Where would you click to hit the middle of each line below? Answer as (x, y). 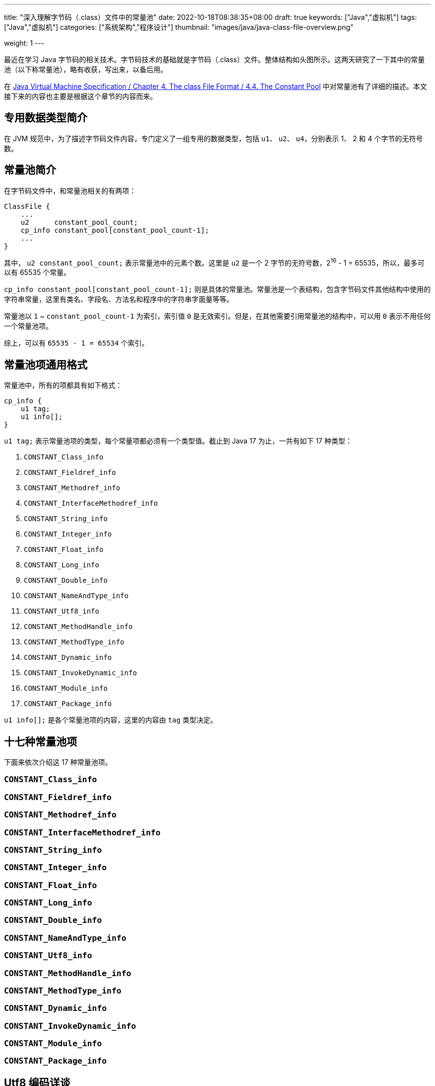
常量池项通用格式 (46, 364)
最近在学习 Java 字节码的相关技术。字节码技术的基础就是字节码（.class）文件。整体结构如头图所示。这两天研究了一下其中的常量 (215, 59)
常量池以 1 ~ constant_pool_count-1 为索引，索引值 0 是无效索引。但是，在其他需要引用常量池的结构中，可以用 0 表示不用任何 (217, 316)
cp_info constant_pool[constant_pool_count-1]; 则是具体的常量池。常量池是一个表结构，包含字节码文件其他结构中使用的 (217, 289)
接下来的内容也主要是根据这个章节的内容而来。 (80, 96)
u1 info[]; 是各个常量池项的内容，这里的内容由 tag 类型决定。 (111, 720)
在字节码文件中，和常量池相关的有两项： (70, 190)
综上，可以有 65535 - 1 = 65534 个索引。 (76, 343)
